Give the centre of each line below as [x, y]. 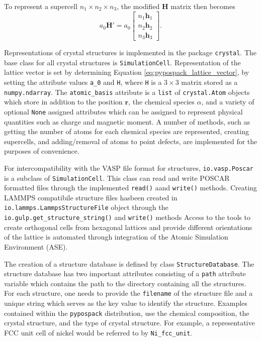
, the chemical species [161, 102]
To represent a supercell [41, 6]
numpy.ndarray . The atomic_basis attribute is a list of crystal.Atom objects [127, 92]
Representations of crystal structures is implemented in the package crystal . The [130, 52]
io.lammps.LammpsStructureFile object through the [86, 207]
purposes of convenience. [42, 151]
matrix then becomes [203, 6]
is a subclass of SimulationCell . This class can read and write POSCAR [117, 178]
